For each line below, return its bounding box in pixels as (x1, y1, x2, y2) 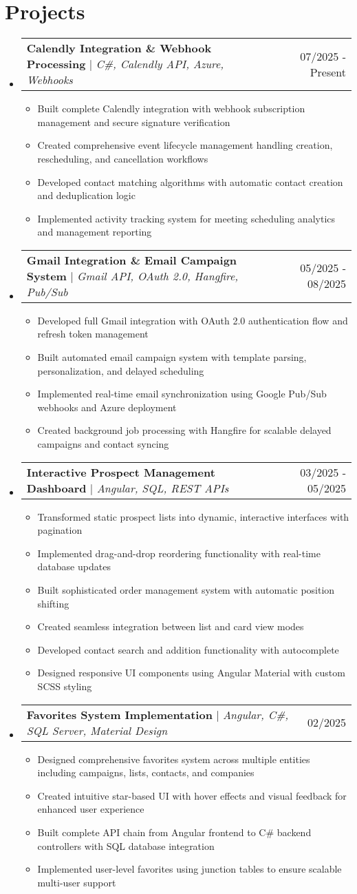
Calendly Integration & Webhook (26, 40, 212, 56)
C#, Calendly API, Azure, (96, 56, 224, 72)
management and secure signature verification (37, 114, 230, 129)
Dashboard (26, 479, 87, 496)
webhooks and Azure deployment (37, 399, 177, 414)
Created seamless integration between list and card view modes (37, 619, 304, 634)
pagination (37, 523, 83, 537)
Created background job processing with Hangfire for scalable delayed (37, 423, 332, 437)
